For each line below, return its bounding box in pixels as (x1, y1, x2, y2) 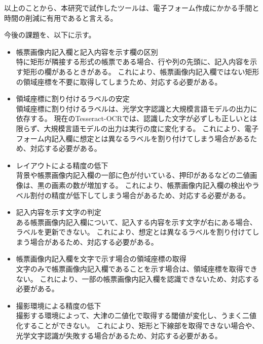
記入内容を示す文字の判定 (16, 207, 101, 217)
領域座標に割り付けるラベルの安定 (16, 93, 130, 104)
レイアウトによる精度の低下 (16, 160, 108, 170)
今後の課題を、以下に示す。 (4, 29, 96, 40)
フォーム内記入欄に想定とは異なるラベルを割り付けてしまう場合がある (16, 133, 250, 143)
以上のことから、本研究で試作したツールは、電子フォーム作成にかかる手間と (4, 3, 259, 13)
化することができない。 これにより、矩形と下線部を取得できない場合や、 (16, 320, 259, 331)
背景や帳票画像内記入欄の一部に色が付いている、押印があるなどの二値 (16, 170, 250, 180)
